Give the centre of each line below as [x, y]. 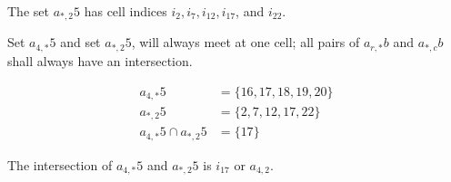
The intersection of [60, 164]
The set [28, 11]
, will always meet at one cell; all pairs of [246, 42]
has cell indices [125, 11]
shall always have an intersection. [100, 60]
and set [80, 42]
